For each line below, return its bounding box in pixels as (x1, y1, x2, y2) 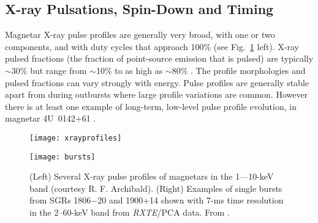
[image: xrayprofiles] (29, 133, 122, 142)
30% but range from (11, 64, 87, 76)
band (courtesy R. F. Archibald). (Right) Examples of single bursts (29, 181, 282, 194)
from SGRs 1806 (29, 194, 91, 207)
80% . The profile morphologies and (172, 64, 306, 76)
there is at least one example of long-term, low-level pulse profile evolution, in (5, 100, 297, 112)
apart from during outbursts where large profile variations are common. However (5, 88, 308, 101)
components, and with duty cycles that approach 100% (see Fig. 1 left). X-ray (5, 40, 299, 53)
